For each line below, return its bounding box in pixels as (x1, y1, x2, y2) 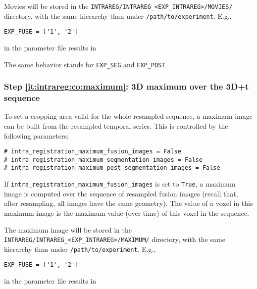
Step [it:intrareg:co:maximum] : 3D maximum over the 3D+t (4, 80, 249, 93)
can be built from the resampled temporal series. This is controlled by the (4, 120, 228, 131)
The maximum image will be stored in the (4, 224, 132, 235)
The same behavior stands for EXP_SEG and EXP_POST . (4, 59, 167, 69)
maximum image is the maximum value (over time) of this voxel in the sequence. (4, 207, 249, 218)
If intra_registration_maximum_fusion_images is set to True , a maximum (4, 179, 236, 189)
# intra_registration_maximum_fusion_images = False (4, 148, 181, 155)
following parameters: (4, 130, 69, 141)
